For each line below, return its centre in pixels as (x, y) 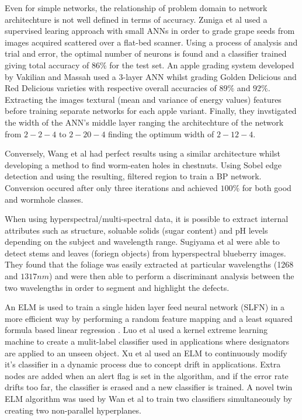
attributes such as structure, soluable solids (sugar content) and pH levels (136, 230)
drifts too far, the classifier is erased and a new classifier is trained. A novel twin (149, 387)
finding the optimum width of (161, 133)
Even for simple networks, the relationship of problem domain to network (136, 8)
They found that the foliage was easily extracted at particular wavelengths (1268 (149, 264)
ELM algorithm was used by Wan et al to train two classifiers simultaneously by (148, 398)
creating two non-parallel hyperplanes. (73, 410)
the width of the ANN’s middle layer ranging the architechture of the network (144, 122)
